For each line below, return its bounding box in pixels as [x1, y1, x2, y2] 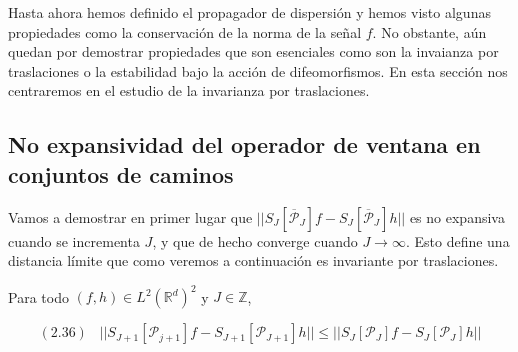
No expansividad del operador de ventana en [8, 129, 481, 160]
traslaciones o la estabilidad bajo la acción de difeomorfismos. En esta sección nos [8, 60, 508, 81]
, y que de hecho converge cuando [152, 230, 358, 251]
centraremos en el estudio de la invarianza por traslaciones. [8, 80, 370, 101]
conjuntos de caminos [8, 158, 234, 189]
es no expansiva [409, 206, 505, 227]
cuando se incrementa [8, 230, 140, 251]
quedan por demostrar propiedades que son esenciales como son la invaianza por [8, 41, 499, 62]
